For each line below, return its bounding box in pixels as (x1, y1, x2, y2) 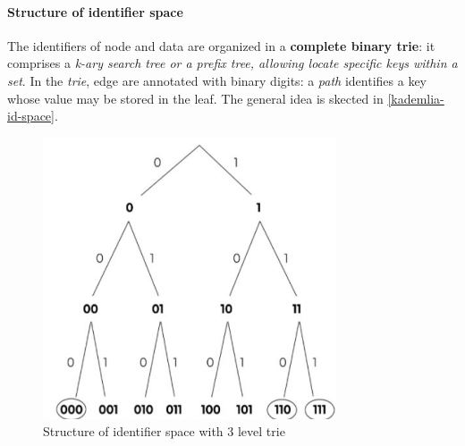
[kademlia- (387, 88, 444, 107)
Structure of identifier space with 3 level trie (43, 422, 285, 441)
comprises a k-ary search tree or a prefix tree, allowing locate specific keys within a (7, 54, 458, 72)
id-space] (7, 106, 55, 125)
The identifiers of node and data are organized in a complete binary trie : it (7, 36, 435, 55)
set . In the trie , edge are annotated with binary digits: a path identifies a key (7, 71, 427, 89)
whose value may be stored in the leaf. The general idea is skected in (7, 88, 384, 107)
